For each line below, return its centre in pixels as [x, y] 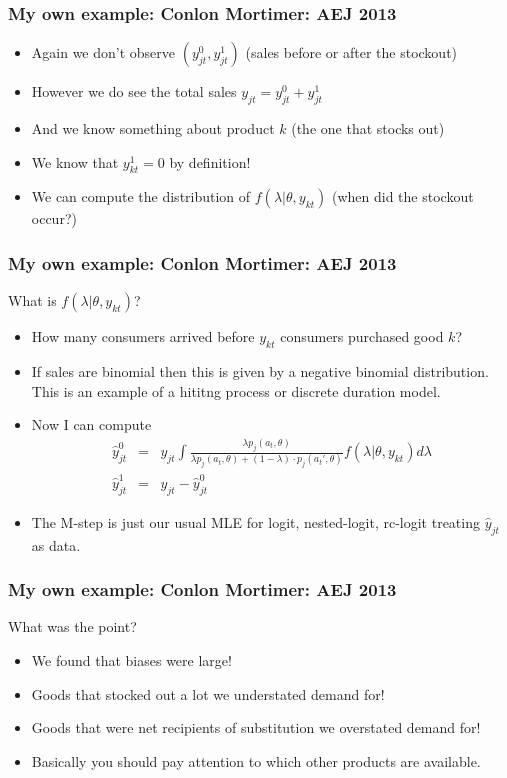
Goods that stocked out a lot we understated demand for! [208, 693]
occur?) [54, 218]
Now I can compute [91, 424]
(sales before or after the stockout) [351, 52]
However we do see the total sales [134, 91]
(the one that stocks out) [368, 128]
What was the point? [72, 626]
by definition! [210, 161]
